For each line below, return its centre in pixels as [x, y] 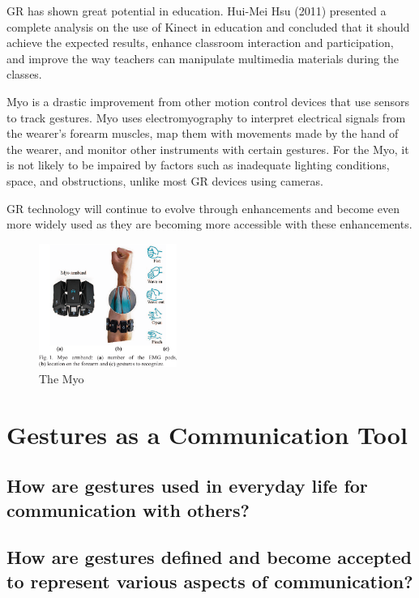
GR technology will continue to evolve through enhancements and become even [203, 208]
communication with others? [128, 509]
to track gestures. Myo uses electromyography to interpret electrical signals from [206, 117]
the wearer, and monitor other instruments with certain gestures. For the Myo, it [208, 149]
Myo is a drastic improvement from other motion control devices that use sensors [208, 101]
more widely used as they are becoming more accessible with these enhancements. [209, 224]
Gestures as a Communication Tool [207, 434]
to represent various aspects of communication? [210, 581]
